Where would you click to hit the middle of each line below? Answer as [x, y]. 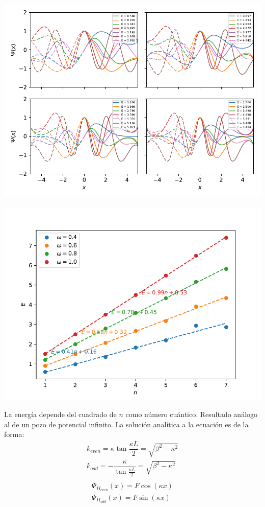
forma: [14, 434]
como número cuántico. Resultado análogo [192, 414]
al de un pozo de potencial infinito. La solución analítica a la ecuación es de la [126, 424]
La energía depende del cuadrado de [60, 414]
